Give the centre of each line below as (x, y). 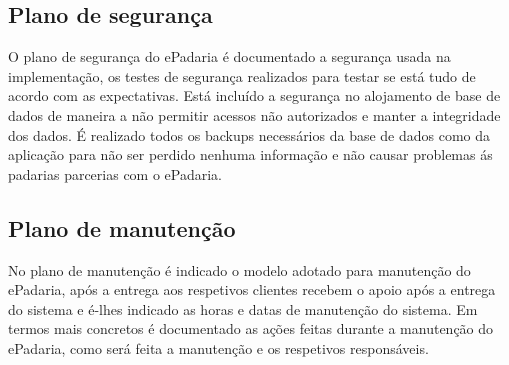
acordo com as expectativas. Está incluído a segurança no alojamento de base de (254, 95)
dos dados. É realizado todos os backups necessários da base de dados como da (249, 134)
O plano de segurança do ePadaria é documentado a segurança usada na (229, 56)
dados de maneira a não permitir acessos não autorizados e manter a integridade (254, 114)
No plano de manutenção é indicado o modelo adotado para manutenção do (239, 269)
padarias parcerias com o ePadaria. (115, 173)
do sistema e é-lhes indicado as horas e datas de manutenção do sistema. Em (243, 308)
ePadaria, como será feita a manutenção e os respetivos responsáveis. (218, 347)
